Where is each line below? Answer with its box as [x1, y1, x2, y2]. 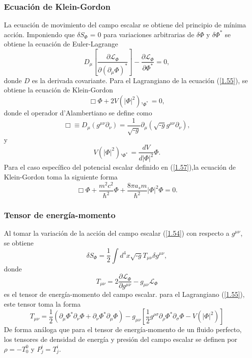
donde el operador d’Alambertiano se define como [4, 108, 152, 118]
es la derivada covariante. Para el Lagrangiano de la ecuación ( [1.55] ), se [32, 75, 248, 85]
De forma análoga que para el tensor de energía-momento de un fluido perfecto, [4, 324, 242, 335]
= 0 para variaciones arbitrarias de [90, 29, 194, 39]
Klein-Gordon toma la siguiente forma [4, 172, 118, 182]
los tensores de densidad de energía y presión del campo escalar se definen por [4, 334, 237, 344]
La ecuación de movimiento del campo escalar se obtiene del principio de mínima [4, 20, 246, 30]
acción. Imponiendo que [4, 29, 75, 39]
